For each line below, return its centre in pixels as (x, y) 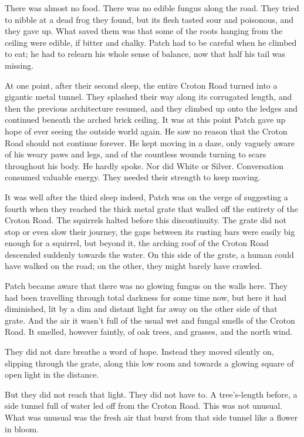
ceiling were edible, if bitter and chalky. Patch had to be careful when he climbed (151, 42)
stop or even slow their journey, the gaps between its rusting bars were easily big (150, 231)
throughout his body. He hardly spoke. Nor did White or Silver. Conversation (144, 165)
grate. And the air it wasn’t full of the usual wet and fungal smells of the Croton (150, 320)
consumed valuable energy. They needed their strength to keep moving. (133, 177)
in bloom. (22, 428)
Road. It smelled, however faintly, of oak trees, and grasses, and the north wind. (149, 332)
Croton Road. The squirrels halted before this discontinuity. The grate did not (146, 220)
